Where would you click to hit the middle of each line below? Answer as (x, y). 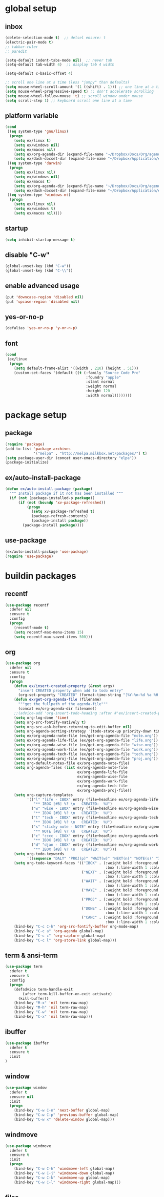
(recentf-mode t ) (31, 628)
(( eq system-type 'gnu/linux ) (38, 132)
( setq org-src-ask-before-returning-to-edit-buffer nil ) (73, 727)
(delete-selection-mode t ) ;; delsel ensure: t (55, 38)
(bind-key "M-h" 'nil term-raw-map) (51, 1008)
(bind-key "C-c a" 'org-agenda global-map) (59, 931)
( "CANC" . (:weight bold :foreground (120, 918)
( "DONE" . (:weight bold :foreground (120, 908)
